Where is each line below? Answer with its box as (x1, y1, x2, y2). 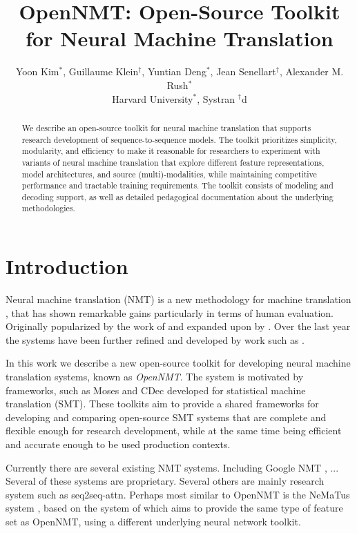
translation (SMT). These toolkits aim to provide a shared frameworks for (6, 396, 319, 411)
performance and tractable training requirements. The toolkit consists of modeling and (21, 180, 334, 191)
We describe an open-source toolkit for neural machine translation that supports (21, 122, 311, 133)
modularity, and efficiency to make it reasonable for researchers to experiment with (21, 145, 320, 157)
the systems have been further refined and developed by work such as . (6, 332, 305, 347)
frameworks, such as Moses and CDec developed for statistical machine (6, 382, 306, 397)
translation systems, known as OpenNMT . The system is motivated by (6, 369, 304, 384)
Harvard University (112, 91, 193, 106)
